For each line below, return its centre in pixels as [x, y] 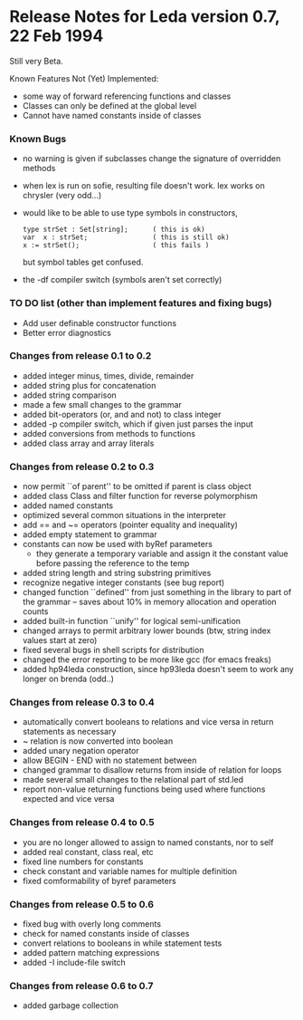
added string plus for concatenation [89, 385]
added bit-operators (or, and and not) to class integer [122, 414]
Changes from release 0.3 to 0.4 [82, 702]
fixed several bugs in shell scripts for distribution [113, 650]
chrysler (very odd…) [62, 196]
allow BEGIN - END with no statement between [109, 760]
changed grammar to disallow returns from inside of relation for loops [152, 770]
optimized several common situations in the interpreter [124, 515]
